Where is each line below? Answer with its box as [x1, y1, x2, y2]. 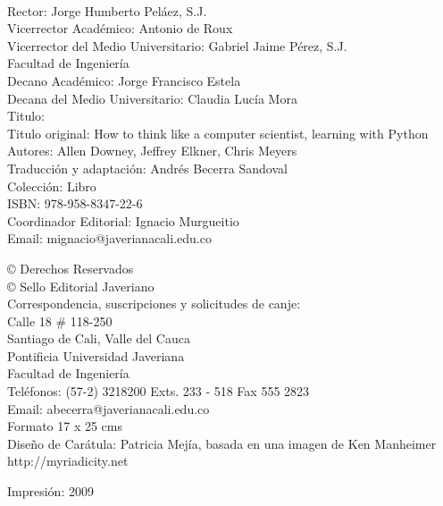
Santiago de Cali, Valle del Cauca [7, 329, 190, 348]
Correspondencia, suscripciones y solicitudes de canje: [7, 294, 301, 313]
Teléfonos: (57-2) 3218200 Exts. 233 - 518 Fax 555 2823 [7, 382, 310, 401]
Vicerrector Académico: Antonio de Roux [7, 19, 233, 38]
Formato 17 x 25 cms [7, 417, 123, 435]
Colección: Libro [7, 176, 96, 195]
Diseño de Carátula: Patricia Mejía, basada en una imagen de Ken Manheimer [7, 434, 437, 452]
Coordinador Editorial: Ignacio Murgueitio [7, 211, 239, 230]
